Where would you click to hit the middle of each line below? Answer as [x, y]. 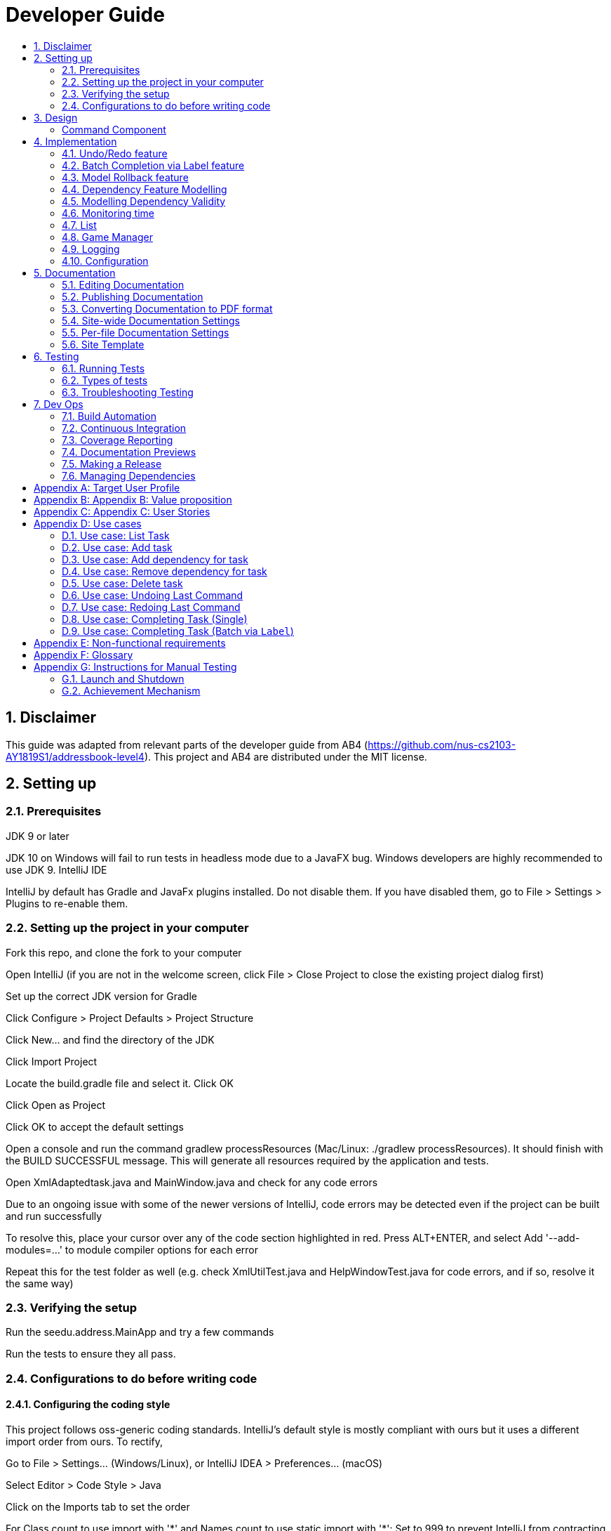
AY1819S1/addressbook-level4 [75, 756]
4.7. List [79, 225]
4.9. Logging [91, 249]
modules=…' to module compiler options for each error [132, 1249]
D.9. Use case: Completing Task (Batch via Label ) [178, 631]
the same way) [40, 1283]
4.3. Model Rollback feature [125, 177]
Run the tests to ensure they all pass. [91, 1354]
